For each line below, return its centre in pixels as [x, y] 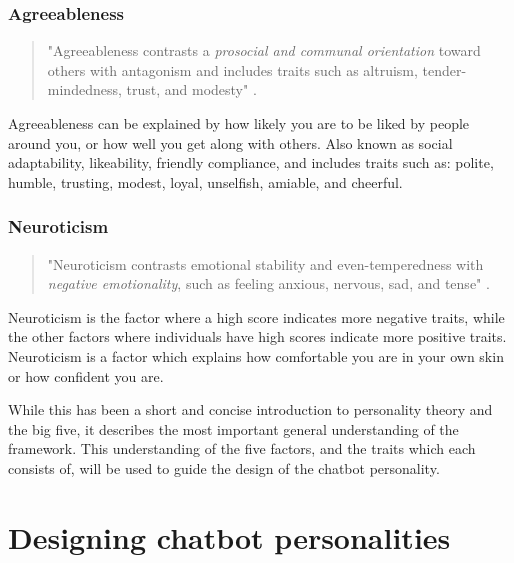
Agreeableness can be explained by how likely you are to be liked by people [239, 123]
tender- [444, 69]
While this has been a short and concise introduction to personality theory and [250, 409]
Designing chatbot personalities [229, 536]
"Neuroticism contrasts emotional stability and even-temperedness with [265, 263]
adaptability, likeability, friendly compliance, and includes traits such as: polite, [251, 162]
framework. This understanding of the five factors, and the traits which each [242, 448]
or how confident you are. [86, 375]
